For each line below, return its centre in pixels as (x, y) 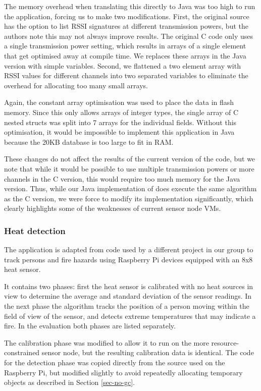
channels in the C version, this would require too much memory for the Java (122, 178)
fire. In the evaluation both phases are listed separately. (90, 326)
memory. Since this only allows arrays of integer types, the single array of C (121, 112)
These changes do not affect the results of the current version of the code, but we (130, 159)
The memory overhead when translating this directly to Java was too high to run (130, 6)
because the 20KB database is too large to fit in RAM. (89, 142)
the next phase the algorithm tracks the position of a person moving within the (127, 306)
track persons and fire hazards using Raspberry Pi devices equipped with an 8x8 (128, 259)
